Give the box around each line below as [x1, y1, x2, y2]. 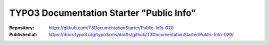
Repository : [9, 25, 34, 31]
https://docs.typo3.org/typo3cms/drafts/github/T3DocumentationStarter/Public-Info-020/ [48, 31, 234, 37]
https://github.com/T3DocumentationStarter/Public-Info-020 [48, 25, 174, 31]
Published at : [9, 31, 37, 37]
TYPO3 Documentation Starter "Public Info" [9, 7, 196, 18]
